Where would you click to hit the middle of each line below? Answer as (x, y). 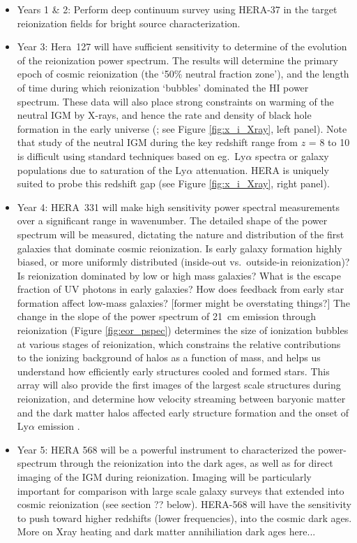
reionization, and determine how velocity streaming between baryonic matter (181, 399)
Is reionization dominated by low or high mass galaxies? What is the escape (179, 275)
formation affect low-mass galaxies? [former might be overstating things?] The (184, 302)
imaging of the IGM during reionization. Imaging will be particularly (164, 477)
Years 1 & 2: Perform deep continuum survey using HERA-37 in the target (177, 9)
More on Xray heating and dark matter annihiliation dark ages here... (166, 531)
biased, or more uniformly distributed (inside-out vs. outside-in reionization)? (183, 262)
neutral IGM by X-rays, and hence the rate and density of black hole (164, 115)
